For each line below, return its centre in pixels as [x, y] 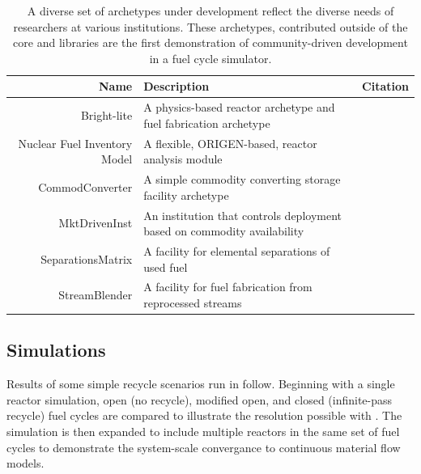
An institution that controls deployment [243, 215]
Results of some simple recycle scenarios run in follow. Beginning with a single [201, 384]
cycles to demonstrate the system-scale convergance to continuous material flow [204, 447]
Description [176, 86]
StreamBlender [96, 295]
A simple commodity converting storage [242, 179]
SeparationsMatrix [87, 258]
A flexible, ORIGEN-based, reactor [230, 143]
